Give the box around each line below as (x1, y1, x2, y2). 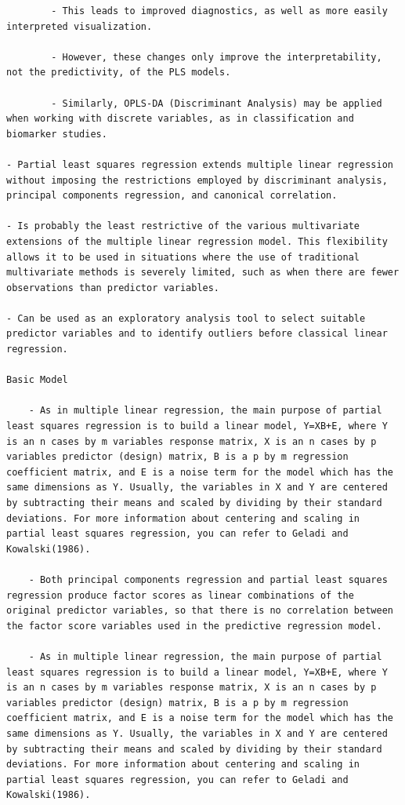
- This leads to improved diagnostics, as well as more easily (51, 5, 388, 16)
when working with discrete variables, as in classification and (6, 113, 354, 125)
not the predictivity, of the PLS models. (6, 67, 231, 78)
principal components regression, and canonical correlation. (6, 190, 338, 202)
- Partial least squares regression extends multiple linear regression (6, 158, 393, 170)
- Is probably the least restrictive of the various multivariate (6, 220, 360, 232)
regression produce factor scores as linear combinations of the (6, 589, 354, 601)
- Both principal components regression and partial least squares (28, 574, 388, 585)
